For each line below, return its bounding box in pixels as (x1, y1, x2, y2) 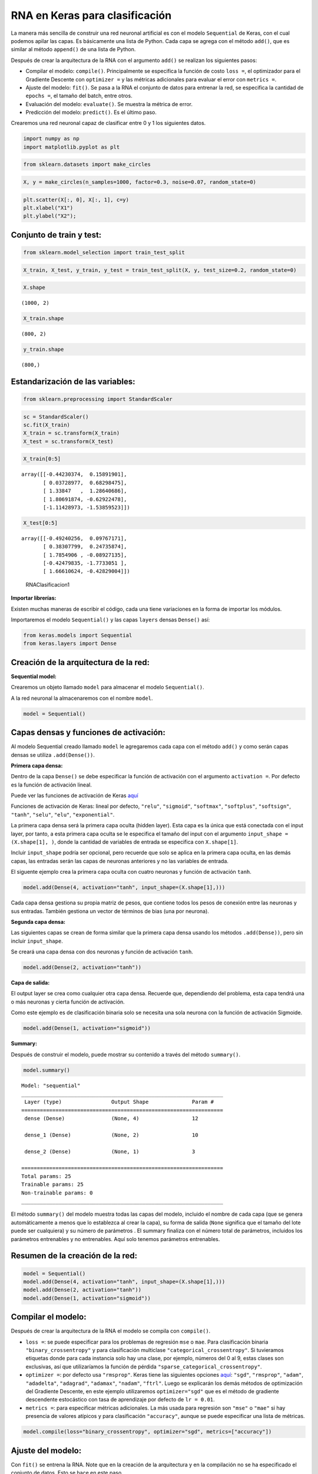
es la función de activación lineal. (11, 781, 92, 788)
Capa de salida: (11, 979, 50, 986)
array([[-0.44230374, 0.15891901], (21, 471, 127, 478)
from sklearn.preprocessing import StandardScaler (23, 396, 173, 403)
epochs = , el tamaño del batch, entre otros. (25, 92, 132, 100)
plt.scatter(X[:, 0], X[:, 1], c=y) (23, 196, 130, 203)
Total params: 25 (21, 1173, 71, 1179)
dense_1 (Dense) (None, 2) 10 (24, 1131, 198, 1138)
